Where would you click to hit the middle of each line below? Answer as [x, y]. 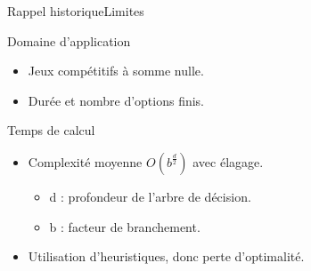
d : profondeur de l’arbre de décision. [150, 196]
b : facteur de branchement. [125, 226]
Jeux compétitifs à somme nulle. [116, 71]
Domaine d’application [69, 40]
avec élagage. [228, 161]
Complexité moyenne [85, 161]
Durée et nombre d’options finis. [116, 100]
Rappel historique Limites [76, 11]
